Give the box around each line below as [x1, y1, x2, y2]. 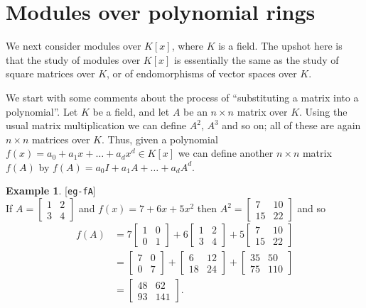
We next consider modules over [6, 38, 141, 53]
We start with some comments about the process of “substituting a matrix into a [6, 89, 359, 104]
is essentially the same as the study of [174, 52, 339, 67]
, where [171, 38, 203, 53]
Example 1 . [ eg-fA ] [6, 183, 96, 198]
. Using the [299, 104, 348, 119]
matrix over [237, 104, 288, 119]
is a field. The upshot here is [218, 38, 343, 53]
